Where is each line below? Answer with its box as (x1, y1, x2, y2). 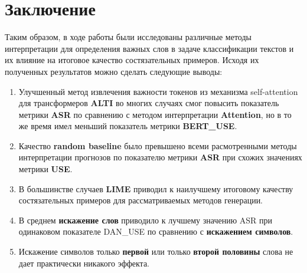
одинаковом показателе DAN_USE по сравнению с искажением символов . (18, 225, 293, 238)
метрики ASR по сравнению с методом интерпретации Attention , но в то (18, 108, 292, 120)
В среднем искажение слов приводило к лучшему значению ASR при (18, 213, 273, 226)
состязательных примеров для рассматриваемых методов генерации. (18, 194, 263, 206)
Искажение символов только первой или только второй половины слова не (18, 245, 293, 258)
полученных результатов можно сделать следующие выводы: (5, 65, 223, 77)
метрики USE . (18, 163, 73, 175)
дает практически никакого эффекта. (18, 256, 149, 269)
